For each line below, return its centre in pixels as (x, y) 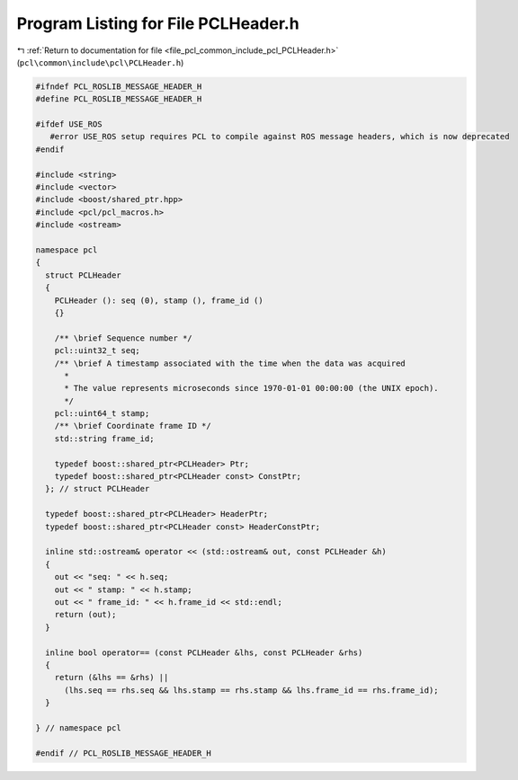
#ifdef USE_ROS (69, 124)
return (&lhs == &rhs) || (112, 678)
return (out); (85, 615)
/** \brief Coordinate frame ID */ (133, 426)
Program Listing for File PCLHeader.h (158, 23)
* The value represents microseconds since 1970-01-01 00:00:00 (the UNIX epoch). (252, 388)
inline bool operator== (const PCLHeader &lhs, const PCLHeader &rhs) (204, 652)
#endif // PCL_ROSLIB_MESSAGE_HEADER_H (123, 753)
